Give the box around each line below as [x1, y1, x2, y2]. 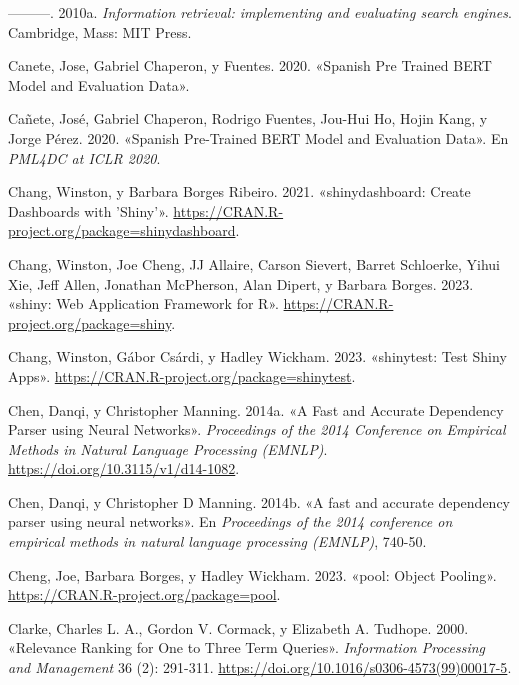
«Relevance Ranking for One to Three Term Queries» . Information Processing [8, 637, 486, 658]
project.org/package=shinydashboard [8, 220, 236, 241]
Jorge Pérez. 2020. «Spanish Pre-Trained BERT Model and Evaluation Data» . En [8, 127, 509, 148]
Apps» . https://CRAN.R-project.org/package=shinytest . [8, 365, 356, 386]
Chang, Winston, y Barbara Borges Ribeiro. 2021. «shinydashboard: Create [8, 181, 471, 202]
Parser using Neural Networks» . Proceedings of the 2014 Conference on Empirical [8, 419, 506, 440]
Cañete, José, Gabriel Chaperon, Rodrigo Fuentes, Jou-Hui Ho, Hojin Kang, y [8, 108, 488, 129]
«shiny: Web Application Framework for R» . [8, 293, 279, 314]
